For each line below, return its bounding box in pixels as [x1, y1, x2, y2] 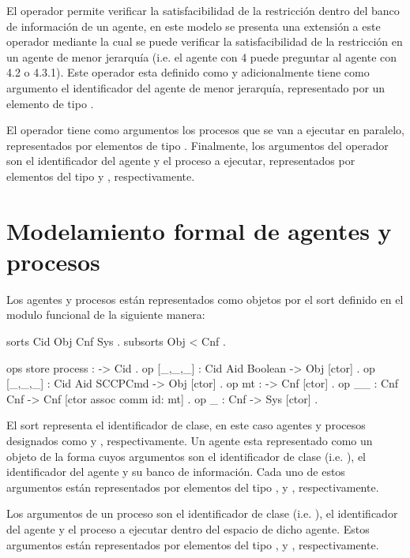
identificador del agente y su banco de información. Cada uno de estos [6, 463, 345, 480]
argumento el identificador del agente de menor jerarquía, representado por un [6, 79, 386, 95]
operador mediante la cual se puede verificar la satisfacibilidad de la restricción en [6, 33, 403, 50]
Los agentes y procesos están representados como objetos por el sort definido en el [6, 290, 404, 307]
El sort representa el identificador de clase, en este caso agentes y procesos [6, 417, 366, 433]
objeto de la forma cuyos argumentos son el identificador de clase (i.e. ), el [6, 448, 366, 464]
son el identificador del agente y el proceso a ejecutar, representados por [6, 152, 355, 169]
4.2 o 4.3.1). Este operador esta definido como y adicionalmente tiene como [6, 64, 370, 81]
